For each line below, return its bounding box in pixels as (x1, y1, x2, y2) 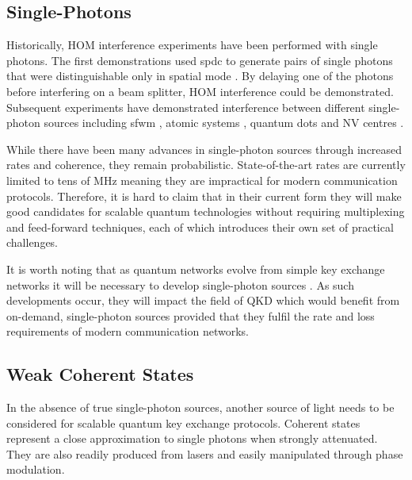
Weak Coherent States (6, 362, 194, 386)
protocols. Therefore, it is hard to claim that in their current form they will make (6, 187, 402, 204)
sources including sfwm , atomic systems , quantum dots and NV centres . (44, 114, 404, 131)
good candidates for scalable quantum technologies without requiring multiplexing (6, 203, 405, 220)
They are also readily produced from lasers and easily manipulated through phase (6, 445, 403, 462)
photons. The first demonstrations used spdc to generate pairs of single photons (6, 52, 393, 68)
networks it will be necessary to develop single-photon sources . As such (6, 276, 354, 293)
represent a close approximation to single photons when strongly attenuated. (6, 430, 378, 447)
